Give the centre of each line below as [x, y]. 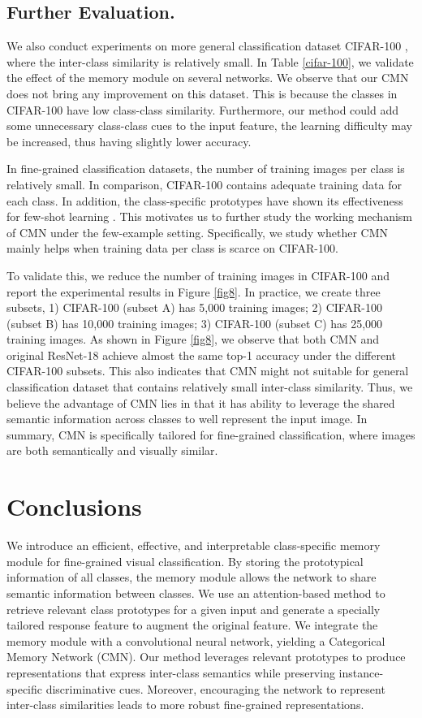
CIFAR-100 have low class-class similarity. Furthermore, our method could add [202, 109]
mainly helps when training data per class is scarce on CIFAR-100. [172, 248]
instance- [361, 672]
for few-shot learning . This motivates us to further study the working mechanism [209, 216]
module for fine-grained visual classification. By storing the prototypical [185, 561]
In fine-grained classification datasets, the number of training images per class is [206, 169]
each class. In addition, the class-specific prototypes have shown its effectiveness [205, 200]
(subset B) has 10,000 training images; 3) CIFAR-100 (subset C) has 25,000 [195, 323]
